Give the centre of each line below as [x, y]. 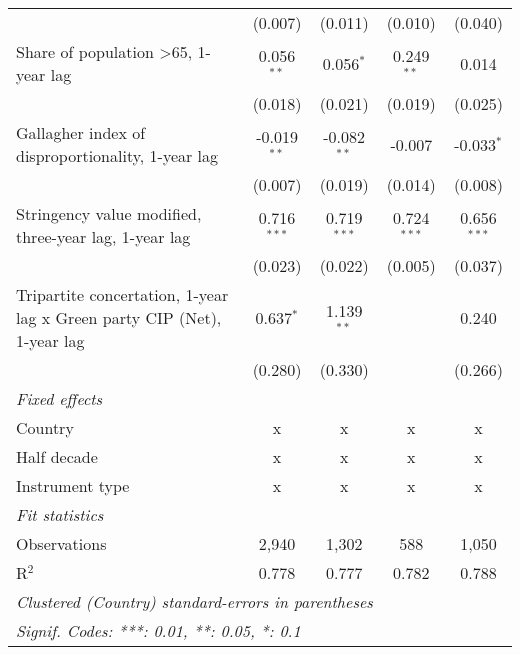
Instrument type [73, 485]
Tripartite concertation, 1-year [122, 294]
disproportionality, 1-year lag [117, 155]
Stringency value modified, [109, 213]
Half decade [57, 456]
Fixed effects [59, 398]
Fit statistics [60, 514]
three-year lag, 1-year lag [103, 236]
